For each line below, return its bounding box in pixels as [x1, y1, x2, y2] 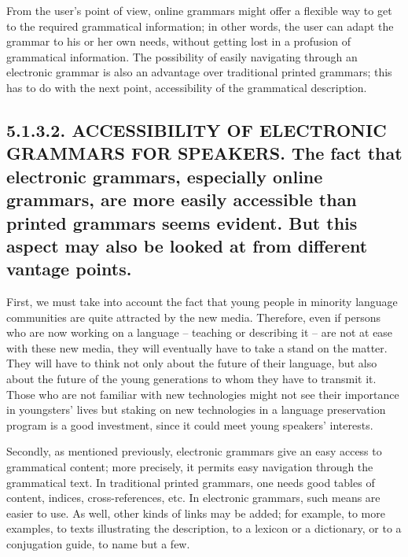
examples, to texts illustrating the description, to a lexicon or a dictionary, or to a [6, 520, 402, 537]
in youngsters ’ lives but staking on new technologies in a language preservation [6, 401, 386, 418]
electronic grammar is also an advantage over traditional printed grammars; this [6, 64, 392, 80]
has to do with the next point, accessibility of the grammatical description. [6, 79, 367, 95]
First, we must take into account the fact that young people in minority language [6, 293, 398, 310]
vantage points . [6, 256, 132, 281]
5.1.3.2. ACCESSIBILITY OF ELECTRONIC [6, 117, 387, 142]
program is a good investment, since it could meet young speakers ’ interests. [6, 416, 373, 433]
